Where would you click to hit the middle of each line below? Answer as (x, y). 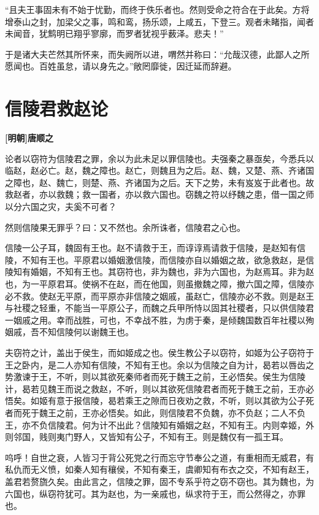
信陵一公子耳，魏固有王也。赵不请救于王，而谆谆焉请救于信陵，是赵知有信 (155, 248)
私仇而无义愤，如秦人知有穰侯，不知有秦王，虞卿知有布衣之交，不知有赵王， (159, 469)
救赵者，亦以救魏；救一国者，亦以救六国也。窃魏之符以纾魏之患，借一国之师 (159, 194)
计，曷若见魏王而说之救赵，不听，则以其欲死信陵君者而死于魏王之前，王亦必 (159, 388)
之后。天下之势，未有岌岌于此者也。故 (236, 182)
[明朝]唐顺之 (29, 138)
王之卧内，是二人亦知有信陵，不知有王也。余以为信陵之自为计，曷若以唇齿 (155, 364)
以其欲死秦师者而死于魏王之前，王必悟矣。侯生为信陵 (198, 377)
